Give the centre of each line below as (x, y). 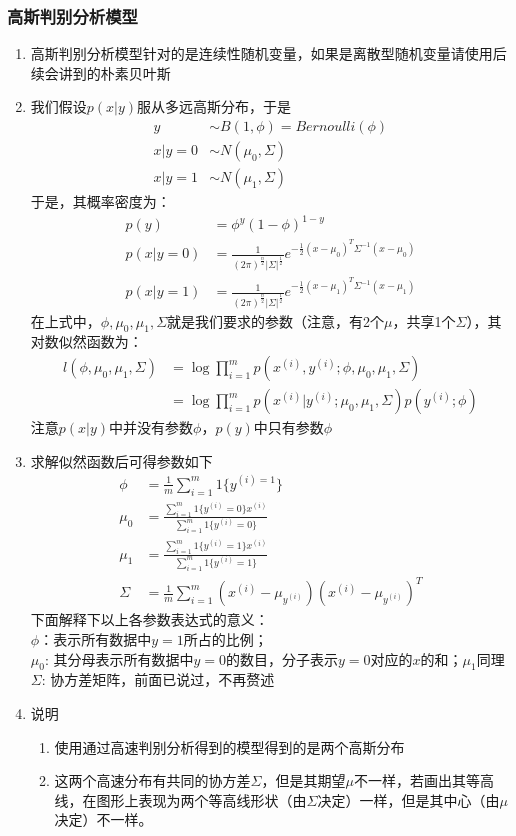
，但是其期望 (303, 780)
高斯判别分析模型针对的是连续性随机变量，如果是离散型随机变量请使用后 (268, 53)
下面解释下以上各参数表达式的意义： (149, 619)
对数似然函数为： (86, 341)
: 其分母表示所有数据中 (119, 658)
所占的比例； (225, 639)
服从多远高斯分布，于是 (214, 106)
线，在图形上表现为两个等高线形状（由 (180, 799)
